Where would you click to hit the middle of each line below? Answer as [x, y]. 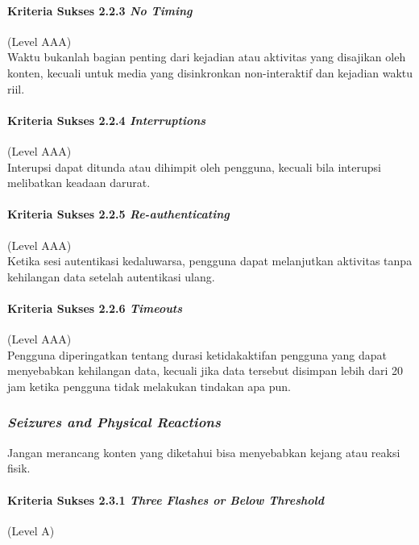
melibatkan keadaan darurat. [79, 183]
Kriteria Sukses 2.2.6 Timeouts [95, 308]
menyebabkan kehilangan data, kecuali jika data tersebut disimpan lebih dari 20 [205, 370]
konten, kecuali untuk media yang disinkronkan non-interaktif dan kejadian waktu [210, 72]
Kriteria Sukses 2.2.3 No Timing [100, 10]
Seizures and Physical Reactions [114, 422]
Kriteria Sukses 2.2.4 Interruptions [107, 120]
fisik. [19, 468]
